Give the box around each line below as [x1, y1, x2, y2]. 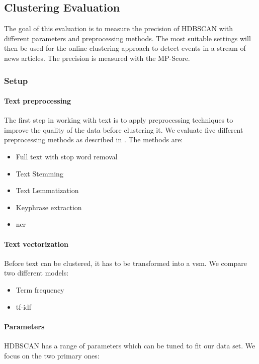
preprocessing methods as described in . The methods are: [4, 134, 183, 145]
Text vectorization [4, 238, 69, 249]
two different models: [4, 267, 69, 278]
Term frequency [16, 284, 64, 295]
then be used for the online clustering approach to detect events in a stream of [4, 43, 246, 53]
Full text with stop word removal [16, 151, 118, 161]
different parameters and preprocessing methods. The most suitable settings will [4, 33, 251, 43]
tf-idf [16, 301, 32, 312]
